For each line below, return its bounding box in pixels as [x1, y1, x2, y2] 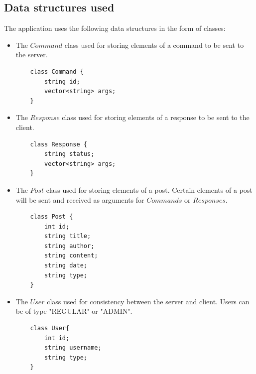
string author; [44, 242, 95, 249]
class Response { [30, 140, 87, 148]
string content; [44, 252, 98, 259]
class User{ [30, 325, 70, 332]
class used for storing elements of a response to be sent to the [62, 112, 250, 123]
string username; [44, 344, 102, 352]
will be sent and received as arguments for [15, 194, 144, 205]
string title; [44, 233, 91, 240]
